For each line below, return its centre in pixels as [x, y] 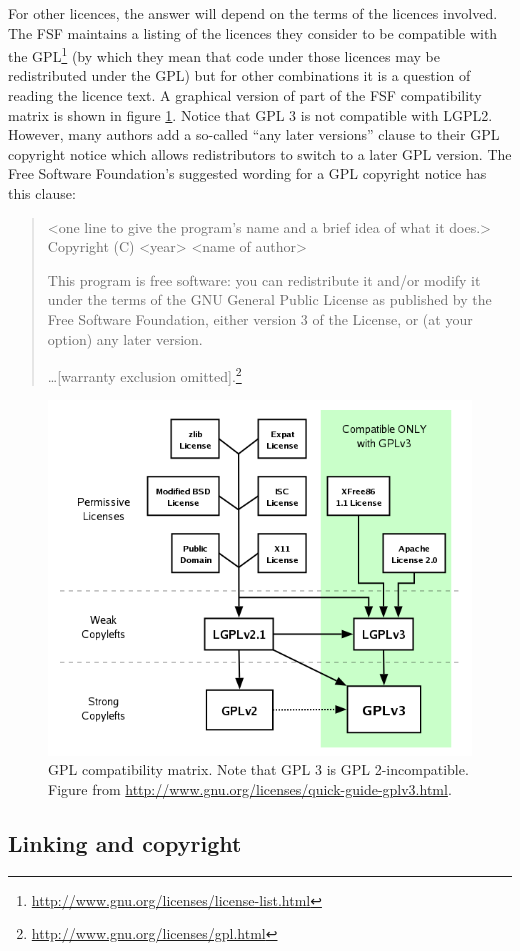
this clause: [42, 193]
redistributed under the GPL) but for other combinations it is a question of [239, 75]
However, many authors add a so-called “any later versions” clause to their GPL [254, 134]
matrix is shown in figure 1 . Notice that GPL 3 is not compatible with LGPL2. [250, 114]
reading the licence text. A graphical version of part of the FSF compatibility [245, 95]
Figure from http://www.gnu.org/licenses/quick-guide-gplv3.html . [250, 789]
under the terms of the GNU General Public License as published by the [269, 299]
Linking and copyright [125, 843]
